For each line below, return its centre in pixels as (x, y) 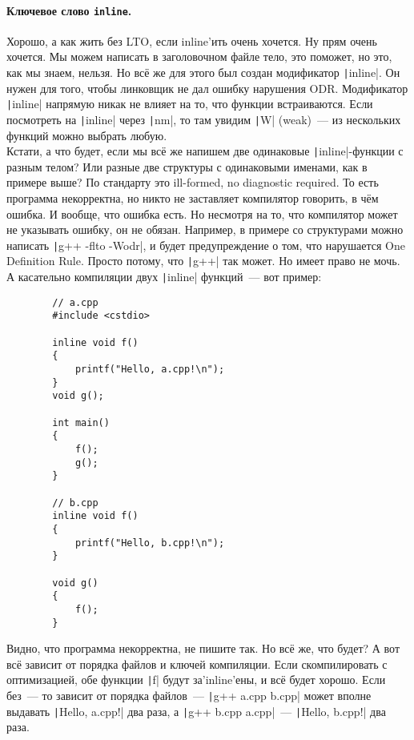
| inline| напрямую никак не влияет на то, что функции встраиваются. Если (190, 104)
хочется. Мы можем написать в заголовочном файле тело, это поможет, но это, (199, 56)
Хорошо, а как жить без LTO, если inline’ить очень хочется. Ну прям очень (192, 40)
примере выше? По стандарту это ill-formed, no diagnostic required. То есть (193, 182)
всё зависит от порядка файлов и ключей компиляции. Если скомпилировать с (197, 664)
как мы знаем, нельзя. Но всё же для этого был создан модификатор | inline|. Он (203, 72)
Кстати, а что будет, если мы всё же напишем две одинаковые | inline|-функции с (205, 151)
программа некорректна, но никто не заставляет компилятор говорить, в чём (193, 198)
